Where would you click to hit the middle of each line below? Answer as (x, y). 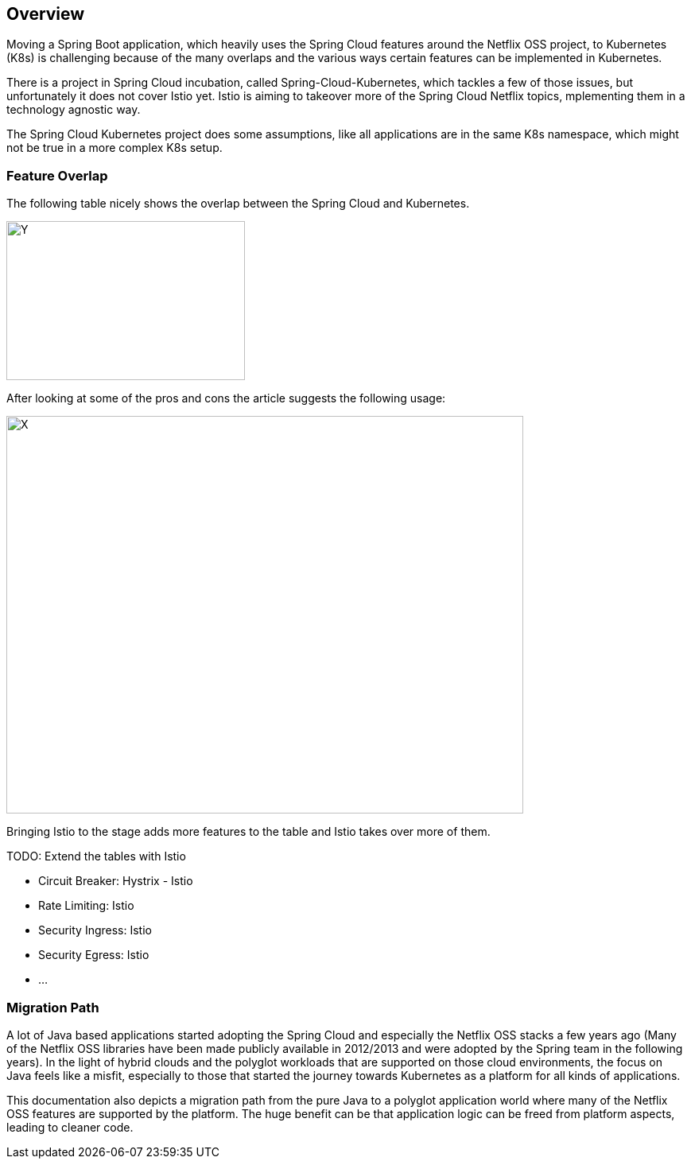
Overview (46, 14)
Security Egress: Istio (94, 955)
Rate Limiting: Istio (86, 906)
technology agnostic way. (74, 110)
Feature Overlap (57, 175)
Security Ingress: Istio (95, 930)
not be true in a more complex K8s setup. (115, 148)
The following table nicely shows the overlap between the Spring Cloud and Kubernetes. (238, 204)
